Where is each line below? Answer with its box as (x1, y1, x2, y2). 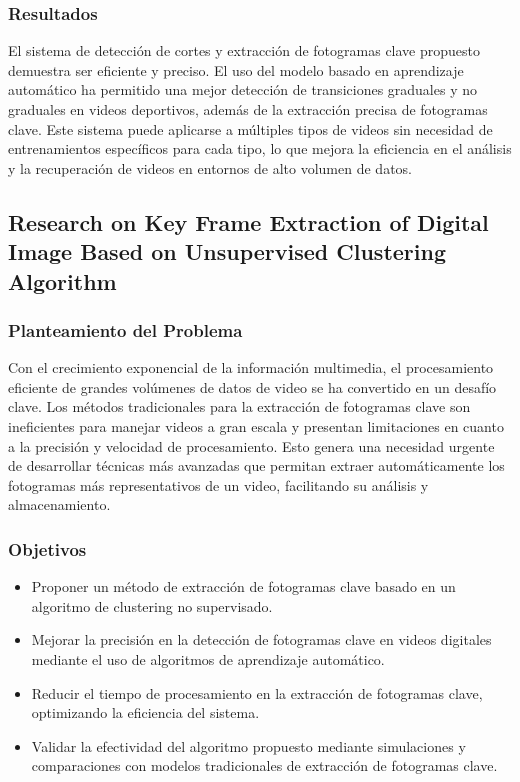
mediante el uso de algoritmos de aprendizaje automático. (31, 648, 385, 669)
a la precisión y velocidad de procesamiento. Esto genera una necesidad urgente (8, 435, 495, 456)
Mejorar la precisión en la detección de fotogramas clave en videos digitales (31, 629, 492, 650)
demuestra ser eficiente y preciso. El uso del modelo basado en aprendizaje (8, 59, 464, 80)
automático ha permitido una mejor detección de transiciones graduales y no (8, 79, 477, 100)
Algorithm (8, 265, 117, 296)
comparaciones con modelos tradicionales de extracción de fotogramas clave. (31, 755, 498, 776)
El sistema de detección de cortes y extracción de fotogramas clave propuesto (8, 40, 480, 61)
